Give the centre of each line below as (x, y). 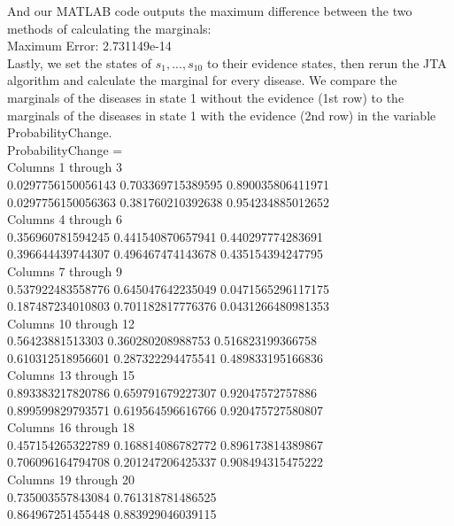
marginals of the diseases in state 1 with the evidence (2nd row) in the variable (222, 115)
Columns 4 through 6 (65, 219)
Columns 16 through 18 (71, 427)
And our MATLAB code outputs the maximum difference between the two (210, 11)
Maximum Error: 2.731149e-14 (89, 46)
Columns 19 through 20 (71, 480)
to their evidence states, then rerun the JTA (327, 62)
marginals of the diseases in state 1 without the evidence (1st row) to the (206, 97)
